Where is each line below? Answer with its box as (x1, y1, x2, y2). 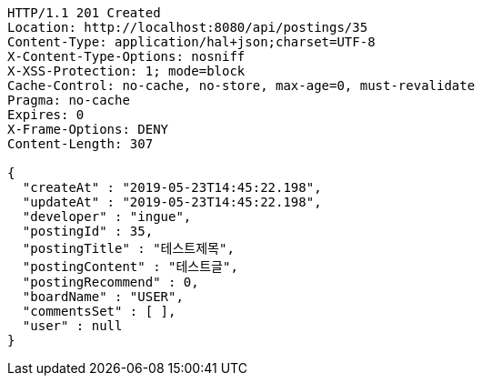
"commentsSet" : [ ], (22, 304, 176, 318)
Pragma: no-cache (7, 93, 130, 107)
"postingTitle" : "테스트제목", (22, 241, 235, 256)
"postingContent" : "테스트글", (22, 259, 238, 274)
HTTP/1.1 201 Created (7, 5, 161, 20)
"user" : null (22, 318, 123, 333)
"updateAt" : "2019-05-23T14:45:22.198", (22, 195, 322, 209)
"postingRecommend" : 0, (22, 275, 199, 289)
